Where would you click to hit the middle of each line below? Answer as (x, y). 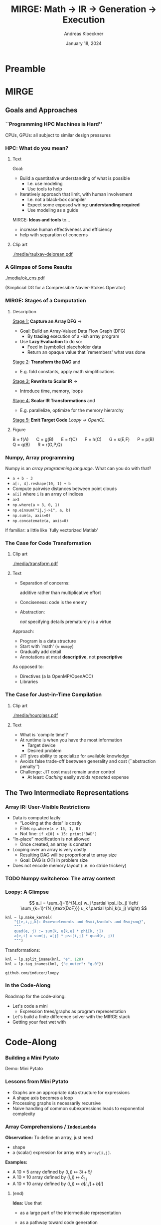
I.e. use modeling (45, 184)
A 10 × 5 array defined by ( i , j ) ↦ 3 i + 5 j (52, 1172)
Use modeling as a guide (53, 210)
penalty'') (30, 766)
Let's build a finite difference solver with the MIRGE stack (71, 1016)
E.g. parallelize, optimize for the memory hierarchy (72, 410)
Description (24, 311)
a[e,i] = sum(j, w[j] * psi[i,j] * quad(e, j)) (64, 936)
